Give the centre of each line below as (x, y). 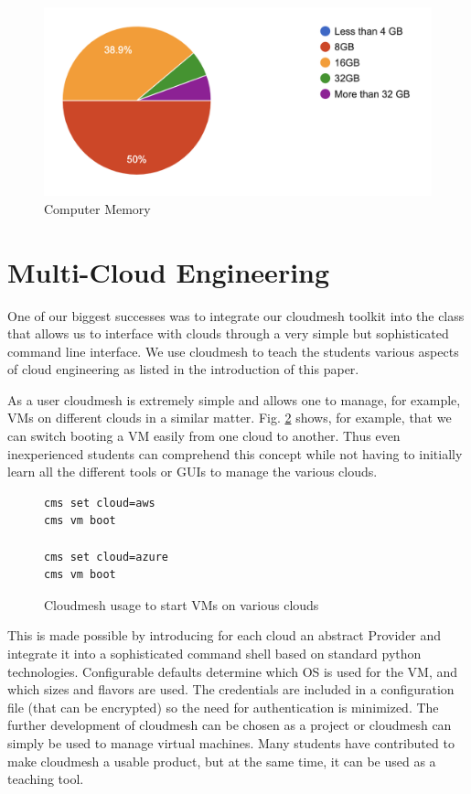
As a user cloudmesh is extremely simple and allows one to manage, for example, (234, 399)
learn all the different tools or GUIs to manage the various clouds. (193, 472)
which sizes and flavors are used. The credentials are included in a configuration (231, 689)
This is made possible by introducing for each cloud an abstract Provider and (225, 635)
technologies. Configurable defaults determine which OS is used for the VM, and (232, 671)
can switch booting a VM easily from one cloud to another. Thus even (204, 436)
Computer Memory (97, 208)
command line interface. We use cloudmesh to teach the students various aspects (233, 351)
